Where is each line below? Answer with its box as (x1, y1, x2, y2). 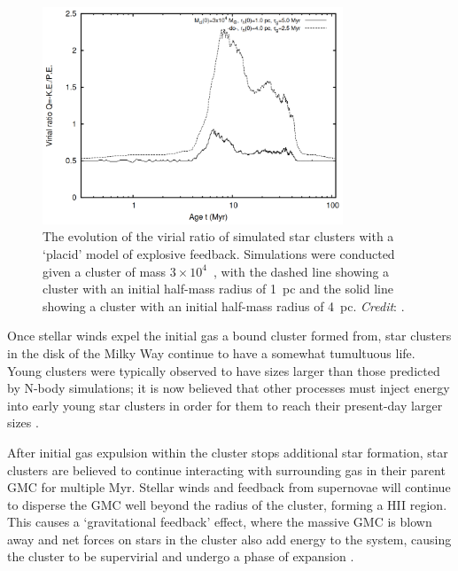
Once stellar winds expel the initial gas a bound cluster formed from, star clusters (7, 326, 452, 345)
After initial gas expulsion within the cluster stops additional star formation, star (7, 442, 448, 461)
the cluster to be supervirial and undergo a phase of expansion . (7, 547, 354, 566)
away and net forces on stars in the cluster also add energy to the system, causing (7, 529, 452, 548)
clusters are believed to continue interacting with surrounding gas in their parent (7, 460, 446, 479)
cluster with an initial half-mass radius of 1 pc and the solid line (43, 279, 393, 298)
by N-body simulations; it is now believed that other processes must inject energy (7, 379, 450, 397)
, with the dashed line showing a (213, 262, 390, 280)
